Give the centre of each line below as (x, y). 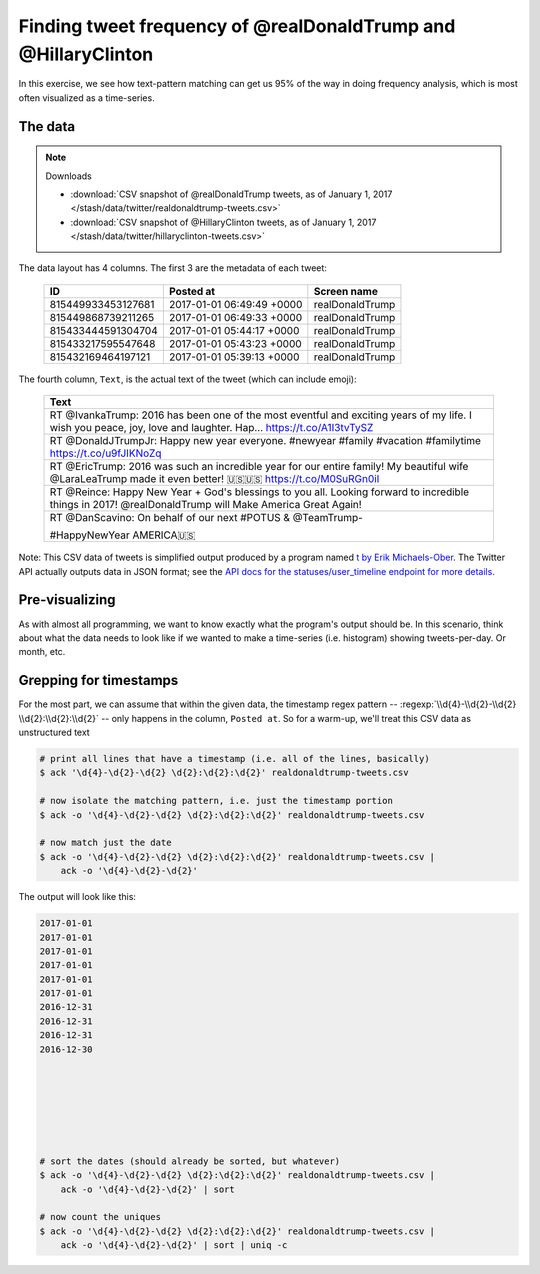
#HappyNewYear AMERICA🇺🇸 (122, 535)
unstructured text (54, 732)
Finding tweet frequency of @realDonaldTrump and (237, 26)
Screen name (346, 291)
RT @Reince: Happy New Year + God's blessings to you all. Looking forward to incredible (259, 492)
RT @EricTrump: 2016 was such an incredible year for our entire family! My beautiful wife (259, 467)
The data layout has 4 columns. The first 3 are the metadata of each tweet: (172, 268)
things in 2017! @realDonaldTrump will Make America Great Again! (205, 505)
